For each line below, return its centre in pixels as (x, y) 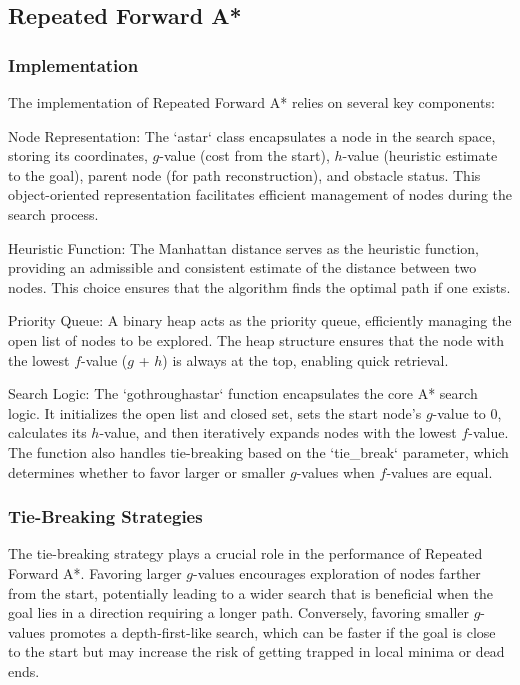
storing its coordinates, (78, 155)
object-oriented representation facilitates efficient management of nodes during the (260, 194)
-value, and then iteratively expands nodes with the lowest (278, 432)
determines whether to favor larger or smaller (147, 471)
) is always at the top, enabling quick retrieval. (305, 359)
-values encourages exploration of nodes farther (337, 572)
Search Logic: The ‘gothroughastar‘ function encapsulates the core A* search (243, 393)
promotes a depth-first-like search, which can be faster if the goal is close (272, 631)
